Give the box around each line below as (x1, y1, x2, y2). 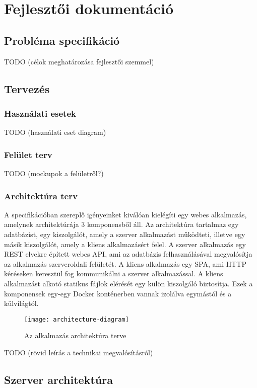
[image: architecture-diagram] (24, 316, 129, 323)
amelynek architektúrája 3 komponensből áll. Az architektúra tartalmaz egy (4, 219, 239, 229)
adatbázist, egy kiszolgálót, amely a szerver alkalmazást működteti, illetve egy (4, 228, 245, 239)
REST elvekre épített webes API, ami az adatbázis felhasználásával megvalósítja (4, 249, 252, 259)
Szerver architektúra (4, 371, 113, 387)
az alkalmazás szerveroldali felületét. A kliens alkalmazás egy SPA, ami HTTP (4, 258, 247, 269)
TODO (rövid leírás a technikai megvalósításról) (4, 347, 153, 357)
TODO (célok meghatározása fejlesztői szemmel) (4, 56, 154, 66)
